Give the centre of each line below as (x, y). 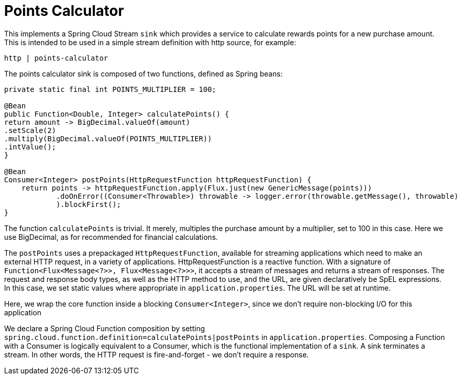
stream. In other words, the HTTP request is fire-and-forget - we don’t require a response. (157, 354)
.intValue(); (30, 147)
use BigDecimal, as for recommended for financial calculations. (111, 237)
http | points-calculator (56, 58)
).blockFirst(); (89, 204)
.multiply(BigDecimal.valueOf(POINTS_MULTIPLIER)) (108, 138)
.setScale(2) (30, 130)
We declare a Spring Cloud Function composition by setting (105, 328)
